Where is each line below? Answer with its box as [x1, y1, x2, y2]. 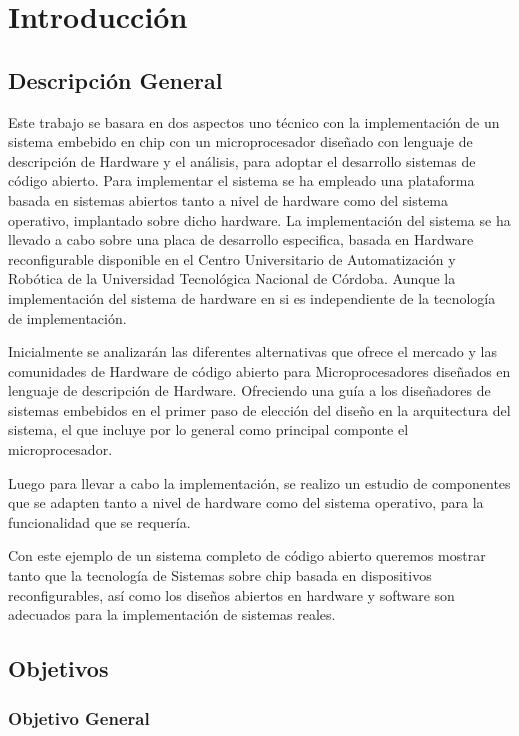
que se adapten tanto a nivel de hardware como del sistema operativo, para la [8, 492, 484, 513]
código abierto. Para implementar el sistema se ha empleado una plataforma [8, 170, 475, 191]
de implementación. [8, 307, 127, 328]
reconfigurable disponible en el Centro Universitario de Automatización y [8, 248, 456, 269]
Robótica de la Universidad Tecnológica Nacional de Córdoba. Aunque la [8, 268, 456, 289]
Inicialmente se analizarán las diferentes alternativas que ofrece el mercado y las [8, 341, 497, 362]
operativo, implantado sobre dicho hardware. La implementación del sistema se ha [8, 209, 511, 230]
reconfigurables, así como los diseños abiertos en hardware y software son [8, 584, 455, 605]
